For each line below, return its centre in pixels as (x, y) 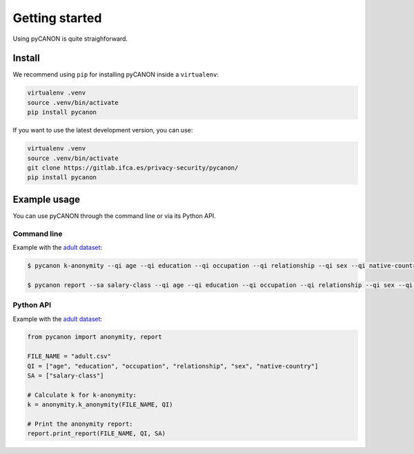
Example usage (47, 199)
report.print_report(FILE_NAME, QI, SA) (96, 434)
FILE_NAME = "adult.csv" (69, 356)
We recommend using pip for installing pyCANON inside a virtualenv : (116, 75)
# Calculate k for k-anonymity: (82, 395)
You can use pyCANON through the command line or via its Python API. (115, 216)
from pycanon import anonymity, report (95, 337)
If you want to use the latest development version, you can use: (103, 130)
